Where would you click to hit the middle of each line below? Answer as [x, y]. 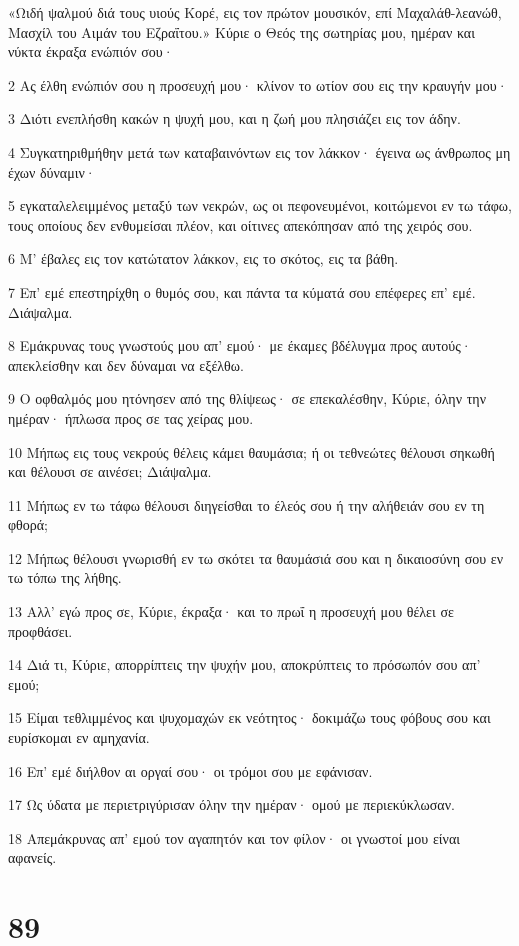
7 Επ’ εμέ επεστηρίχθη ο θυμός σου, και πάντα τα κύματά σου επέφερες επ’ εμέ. [242, 291]
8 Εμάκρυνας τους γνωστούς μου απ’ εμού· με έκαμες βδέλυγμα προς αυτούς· [240, 345]
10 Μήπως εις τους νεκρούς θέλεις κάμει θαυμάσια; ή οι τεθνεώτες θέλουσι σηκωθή [251, 451]
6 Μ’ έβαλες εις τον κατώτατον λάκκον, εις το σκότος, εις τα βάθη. [203, 258]
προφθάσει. [40, 630]
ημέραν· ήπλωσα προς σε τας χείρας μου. [131, 417]
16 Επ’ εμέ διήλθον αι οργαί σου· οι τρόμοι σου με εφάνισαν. [190, 770]
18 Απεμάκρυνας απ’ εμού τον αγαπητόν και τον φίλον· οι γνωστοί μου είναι [234, 837]
